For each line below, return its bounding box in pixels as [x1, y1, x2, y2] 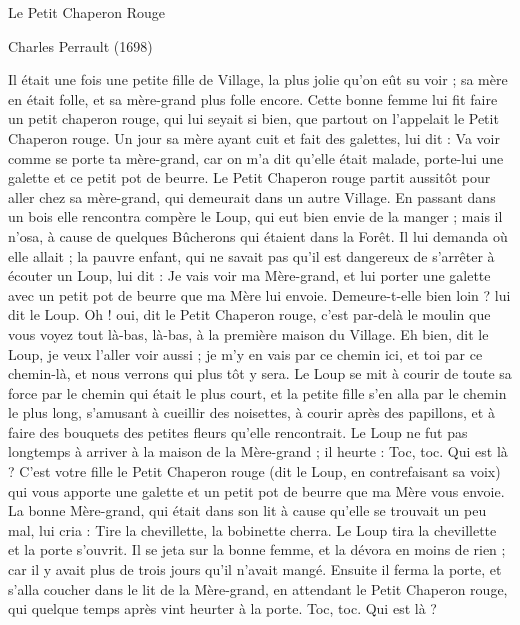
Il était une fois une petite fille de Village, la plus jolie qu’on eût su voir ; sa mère [8, 69, 508, 90]
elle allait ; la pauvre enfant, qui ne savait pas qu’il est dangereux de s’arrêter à [8, 245, 495, 266]
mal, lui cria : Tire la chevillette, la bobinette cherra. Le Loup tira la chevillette [8, 519, 497, 540]
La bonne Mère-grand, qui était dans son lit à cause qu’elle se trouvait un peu [8, 500, 487, 521]
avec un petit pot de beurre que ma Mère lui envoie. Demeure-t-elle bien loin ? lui [8, 284, 511, 305]
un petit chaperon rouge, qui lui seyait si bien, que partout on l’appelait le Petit [8, 108, 499, 129]
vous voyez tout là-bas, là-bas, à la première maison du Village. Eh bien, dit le [8, 323, 489, 344]
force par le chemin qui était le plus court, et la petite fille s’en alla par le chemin [8, 382, 507, 403]
